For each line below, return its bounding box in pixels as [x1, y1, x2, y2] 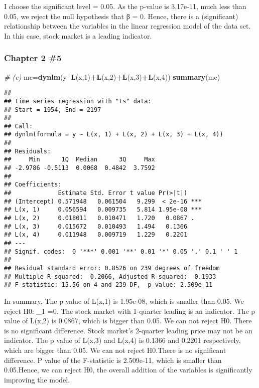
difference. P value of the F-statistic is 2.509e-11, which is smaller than [4, 354, 222, 365]
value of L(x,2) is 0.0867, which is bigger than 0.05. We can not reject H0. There [4, 315, 252, 326]
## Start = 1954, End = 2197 [4, 106, 101, 113]
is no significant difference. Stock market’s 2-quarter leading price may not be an [4, 325, 252, 335]
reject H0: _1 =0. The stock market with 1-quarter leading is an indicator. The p [4, 305, 255, 316]
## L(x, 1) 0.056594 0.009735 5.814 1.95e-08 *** [4, 206, 202, 214]
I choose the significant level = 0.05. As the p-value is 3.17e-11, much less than [4, 1, 246, 11]
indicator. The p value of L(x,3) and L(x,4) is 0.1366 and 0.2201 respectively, [4, 335, 241, 345]
